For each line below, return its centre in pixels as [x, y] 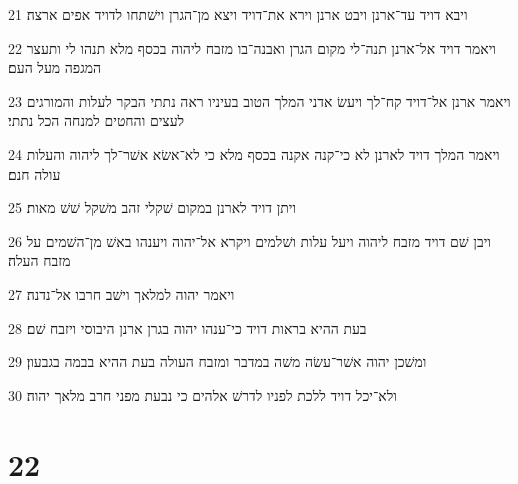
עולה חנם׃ [34, 173]
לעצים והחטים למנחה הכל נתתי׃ [96, 120]
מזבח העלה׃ [39, 260]
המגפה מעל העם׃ [55, 67]
